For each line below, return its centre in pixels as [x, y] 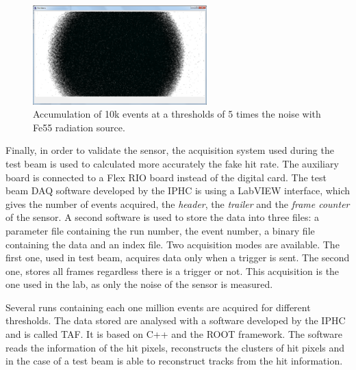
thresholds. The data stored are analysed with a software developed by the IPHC [176, 320]
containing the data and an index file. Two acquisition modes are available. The [173, 244]
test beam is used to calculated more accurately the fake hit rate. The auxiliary [172, 163]
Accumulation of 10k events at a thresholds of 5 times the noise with [177, 114]
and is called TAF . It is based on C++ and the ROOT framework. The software [174, 334]
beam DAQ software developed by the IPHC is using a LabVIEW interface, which [178, 190]
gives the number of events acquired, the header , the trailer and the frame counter [178, 203]
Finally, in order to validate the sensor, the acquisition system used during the [170, 150]
